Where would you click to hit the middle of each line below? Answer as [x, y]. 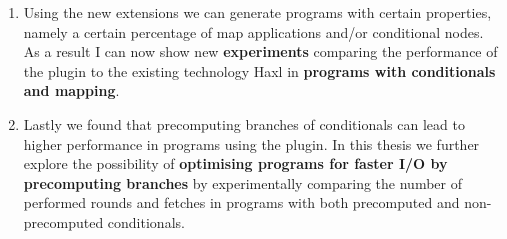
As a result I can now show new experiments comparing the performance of [260, 51]
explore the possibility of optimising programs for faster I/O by [235, 163]
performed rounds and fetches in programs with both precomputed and [241, 202]
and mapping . [71, 90]
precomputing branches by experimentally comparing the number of [243, 182]
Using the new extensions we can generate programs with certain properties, [257, 12]
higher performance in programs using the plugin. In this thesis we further [251, 143]
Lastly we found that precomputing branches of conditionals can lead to [244, 123]
